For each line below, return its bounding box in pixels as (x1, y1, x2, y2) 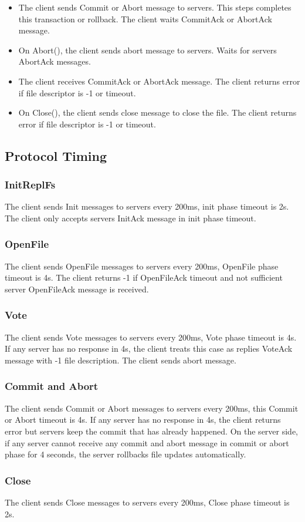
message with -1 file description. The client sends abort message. (5, 353, 236, 366)
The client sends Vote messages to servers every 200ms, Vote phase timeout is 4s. (5, 331, 297, 343)
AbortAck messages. (18, 55, 91, 68)
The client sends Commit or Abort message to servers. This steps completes (18, 1, 292, 13)
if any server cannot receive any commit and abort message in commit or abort (5, 436, 289, 449)
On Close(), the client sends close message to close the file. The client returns (18, 106, 297, 119)
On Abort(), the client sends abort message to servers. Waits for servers (18, 43, 277, 56)
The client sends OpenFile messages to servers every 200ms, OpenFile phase (5, 260, 279, 272)
